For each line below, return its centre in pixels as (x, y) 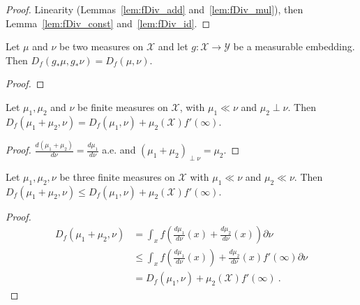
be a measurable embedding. (294, 46)
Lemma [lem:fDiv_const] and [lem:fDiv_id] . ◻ (108, 23)
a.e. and (119, 150)
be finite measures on (123, 106)
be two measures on (102, 46)
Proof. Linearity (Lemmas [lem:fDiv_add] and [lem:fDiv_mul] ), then (155, 9)
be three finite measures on (117, 176)
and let (173, 46)
